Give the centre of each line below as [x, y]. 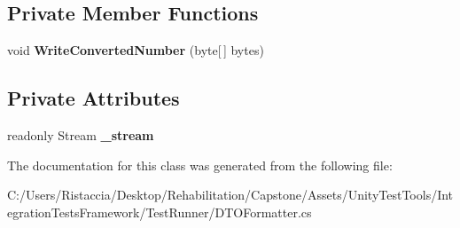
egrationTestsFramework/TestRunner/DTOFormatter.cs [160, 212]
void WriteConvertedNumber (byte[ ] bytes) [136, 50]
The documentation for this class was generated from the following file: [200, 165]
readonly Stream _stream [81, 135]
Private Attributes [94, 98]
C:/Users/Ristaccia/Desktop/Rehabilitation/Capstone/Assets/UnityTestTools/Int [230, 195]
